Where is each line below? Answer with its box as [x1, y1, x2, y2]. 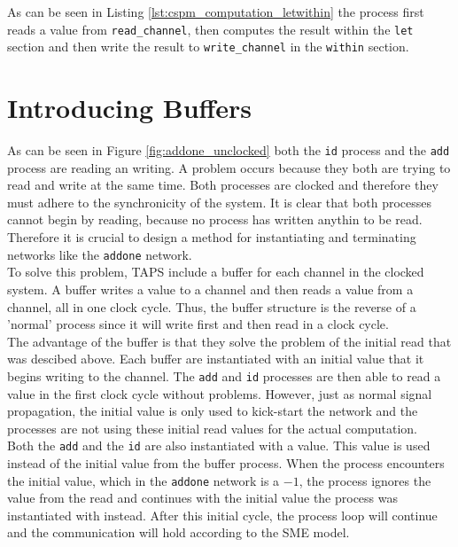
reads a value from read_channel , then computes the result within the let [7, 20, 414, 38]
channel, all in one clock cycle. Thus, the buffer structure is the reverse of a [7, 297, 416, 316]
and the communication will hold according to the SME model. [7, 523, 350, 542]
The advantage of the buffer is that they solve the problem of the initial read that [7, 332, 452, 350]
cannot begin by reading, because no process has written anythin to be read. [7, 210, 423, 229]
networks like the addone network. [7, 245, 192, 263]
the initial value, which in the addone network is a [7, 471, 280, 489]
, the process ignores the [299, 471, 431, 489]
